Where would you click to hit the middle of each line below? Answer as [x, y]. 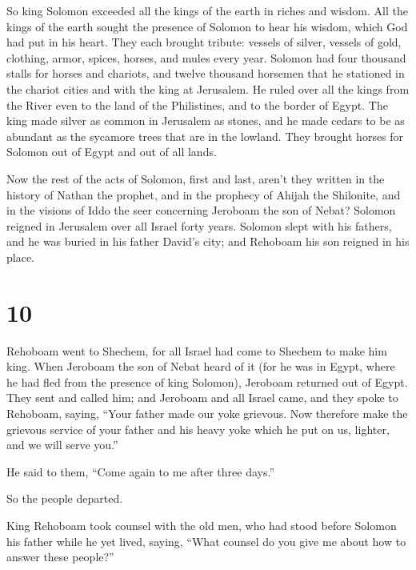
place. [20, 257]
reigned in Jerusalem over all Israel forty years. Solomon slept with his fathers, [199, 225]
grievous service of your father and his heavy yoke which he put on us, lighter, [198, 429]
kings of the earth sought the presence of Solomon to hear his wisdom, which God [207, 26]
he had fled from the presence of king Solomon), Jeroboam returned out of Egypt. [207, 381]
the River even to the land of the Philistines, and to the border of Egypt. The [197, 104]
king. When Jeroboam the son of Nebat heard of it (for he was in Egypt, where [201, 366]
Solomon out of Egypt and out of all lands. [112, 152]
